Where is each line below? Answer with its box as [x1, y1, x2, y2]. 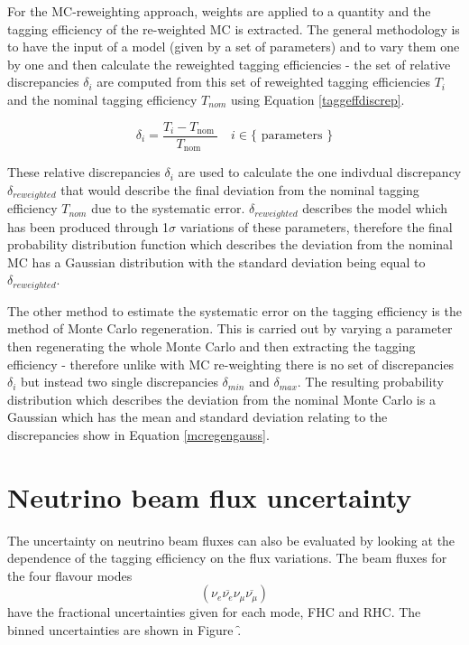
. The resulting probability [297, 372, 444, 391]
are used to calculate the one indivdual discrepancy [178, 163, 462, 182]
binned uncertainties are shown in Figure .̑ [7, 621, 242, 640]
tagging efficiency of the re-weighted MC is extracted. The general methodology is [7, 19, 460, 38]
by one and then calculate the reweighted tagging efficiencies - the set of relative [7, 54, 451, 73]
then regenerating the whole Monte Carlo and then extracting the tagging [7, 337, 416, 355]
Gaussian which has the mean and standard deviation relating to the [7, 407, 388, 426]
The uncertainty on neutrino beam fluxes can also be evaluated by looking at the [7, 530, 455, 549]
